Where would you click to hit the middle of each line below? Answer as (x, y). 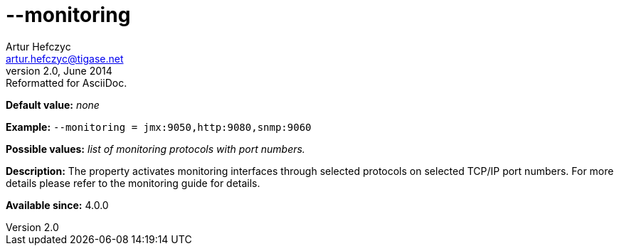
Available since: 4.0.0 (57, 205)
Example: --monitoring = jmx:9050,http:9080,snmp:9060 (159, 127)
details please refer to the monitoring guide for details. (133, 183)
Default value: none (53, 105)
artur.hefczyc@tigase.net (65, 58)
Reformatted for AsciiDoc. (67, 82)
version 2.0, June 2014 (59, 70)
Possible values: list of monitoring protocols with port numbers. (155, 149)
